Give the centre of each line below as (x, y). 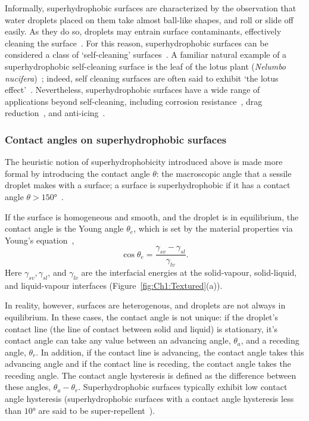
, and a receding (270, 340)
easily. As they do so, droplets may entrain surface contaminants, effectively (143, 31)
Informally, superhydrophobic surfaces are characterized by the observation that (151, 8)
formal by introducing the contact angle (77, 173)
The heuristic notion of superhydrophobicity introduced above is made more (144, 162)
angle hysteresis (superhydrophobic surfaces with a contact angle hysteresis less (149, 399)
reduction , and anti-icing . (55, 113)
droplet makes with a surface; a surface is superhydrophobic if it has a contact (148, 185)
